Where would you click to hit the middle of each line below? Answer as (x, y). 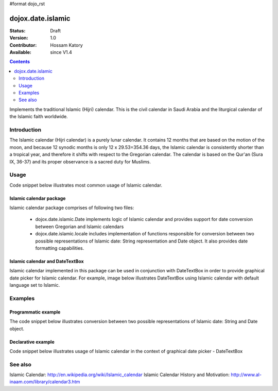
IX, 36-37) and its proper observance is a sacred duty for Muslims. (80, 161)
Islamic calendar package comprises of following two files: (72, 208)
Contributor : (23, 45)
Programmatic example (35, 312)
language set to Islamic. (35, 285)
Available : (21, 52)
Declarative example (32, 342)
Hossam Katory (67, 45)
